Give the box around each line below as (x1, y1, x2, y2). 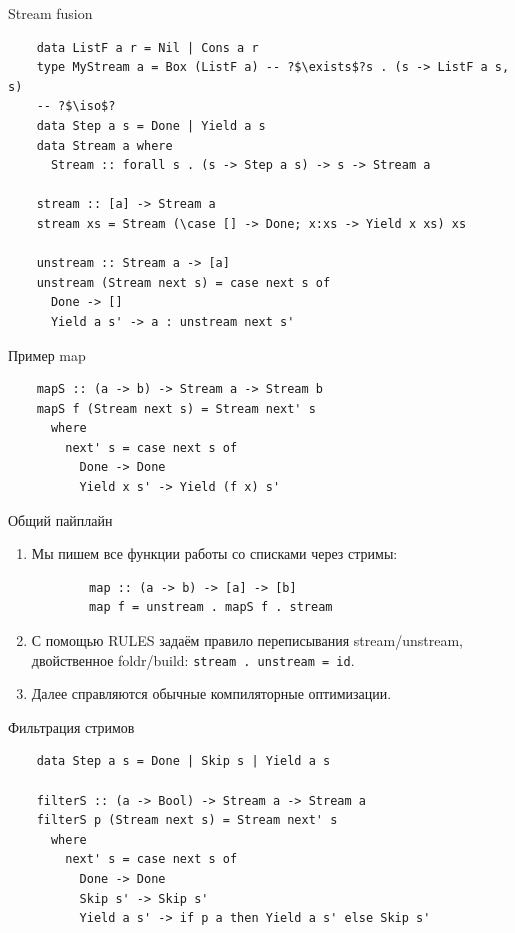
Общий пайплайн (8, 509, 113, 530)
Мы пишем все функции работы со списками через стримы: (31, 543, 398, 564)
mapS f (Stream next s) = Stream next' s (36, 401, 316, 416)
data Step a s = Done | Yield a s (36, 118, 266, 133)
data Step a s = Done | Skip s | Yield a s (36, 754, 331, 769)
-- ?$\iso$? (36, 99, 116, 114)
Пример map (8, 344, 86, 365)
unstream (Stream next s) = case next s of (36, 275, 331, 290)
